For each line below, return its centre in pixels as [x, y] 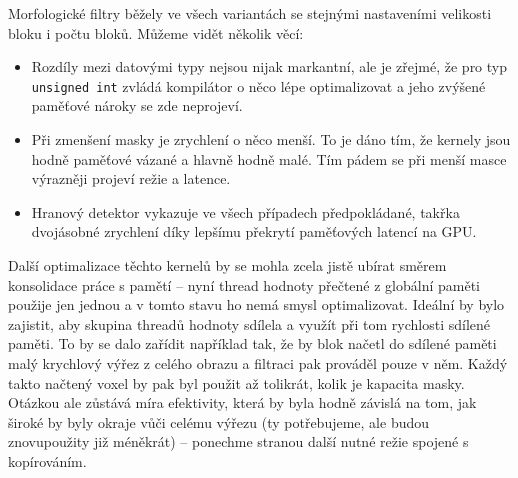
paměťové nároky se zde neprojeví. [137, 105]
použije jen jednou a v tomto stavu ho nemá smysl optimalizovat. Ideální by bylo [256, 304]
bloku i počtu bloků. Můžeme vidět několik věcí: [156, 32]
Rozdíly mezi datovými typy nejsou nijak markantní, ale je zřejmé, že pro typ [269, 66]
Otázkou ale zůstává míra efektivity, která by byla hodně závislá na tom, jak [242, 402]
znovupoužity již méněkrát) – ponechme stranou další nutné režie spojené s [238, 441]
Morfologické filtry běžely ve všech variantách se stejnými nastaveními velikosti [250, 13]
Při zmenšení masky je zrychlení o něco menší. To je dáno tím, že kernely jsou [271, 139]
